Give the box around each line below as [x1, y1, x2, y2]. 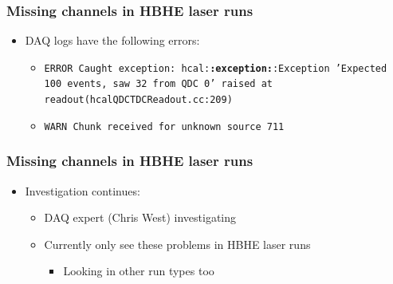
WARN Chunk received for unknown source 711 [44, 120, 285, 132]
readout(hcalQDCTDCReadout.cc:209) [44, 94, 233, 106]
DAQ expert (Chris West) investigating [44, 209, 237, 226]
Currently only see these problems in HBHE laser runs [44, 235, 311, 252]
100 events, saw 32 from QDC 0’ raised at [44, 78, 273, 90]
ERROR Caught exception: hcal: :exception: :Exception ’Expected [44, 62, 387, 74]
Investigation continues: [25, 182, 140, 199]
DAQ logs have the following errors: [25, 32, 200, 49]
